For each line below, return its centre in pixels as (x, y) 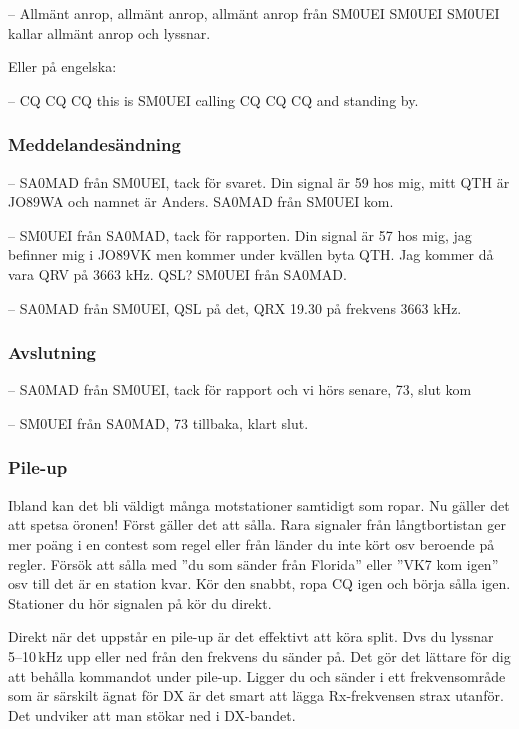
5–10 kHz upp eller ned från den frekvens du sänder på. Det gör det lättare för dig (259, 655)
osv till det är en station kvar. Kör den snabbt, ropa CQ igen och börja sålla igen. (259, 583)
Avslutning (52, 352)
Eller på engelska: (62, 66)
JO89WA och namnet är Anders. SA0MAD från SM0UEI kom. (201, 201)
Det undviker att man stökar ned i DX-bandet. (152, 714)
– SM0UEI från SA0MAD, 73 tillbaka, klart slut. (158, 422)
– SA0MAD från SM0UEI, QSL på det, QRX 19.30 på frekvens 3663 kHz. (235, 307)
